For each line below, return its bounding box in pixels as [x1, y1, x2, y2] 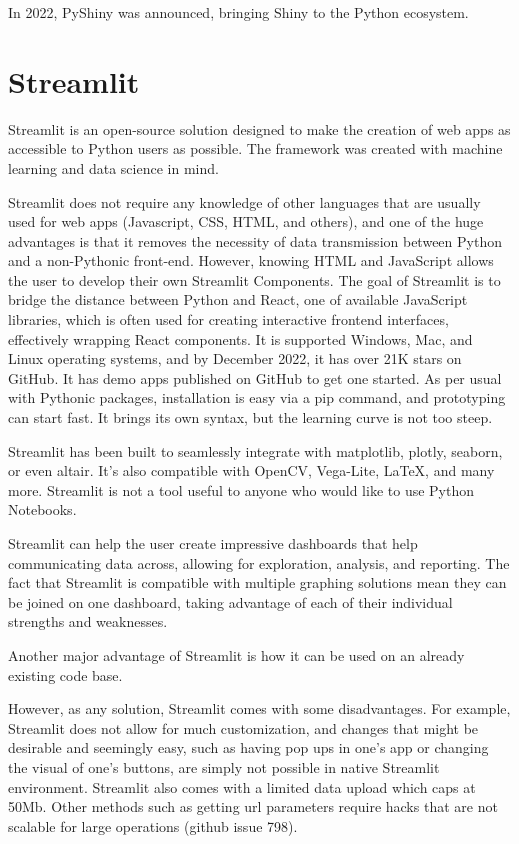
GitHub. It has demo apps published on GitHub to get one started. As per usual [8, 367, 502, 388]
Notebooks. [8, 499, 77, 520]
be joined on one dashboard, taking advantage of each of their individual [8, 591, 453, 612]
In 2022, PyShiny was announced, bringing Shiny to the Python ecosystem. [8, 2, 469, 22]
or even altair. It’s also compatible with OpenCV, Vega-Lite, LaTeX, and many [8, 460, 495, 481]
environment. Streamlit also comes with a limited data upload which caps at [8, 776, 476, 797]
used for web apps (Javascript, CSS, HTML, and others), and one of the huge [8, 211, 484, 232]
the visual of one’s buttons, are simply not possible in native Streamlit [8, 756, 440, 777]
